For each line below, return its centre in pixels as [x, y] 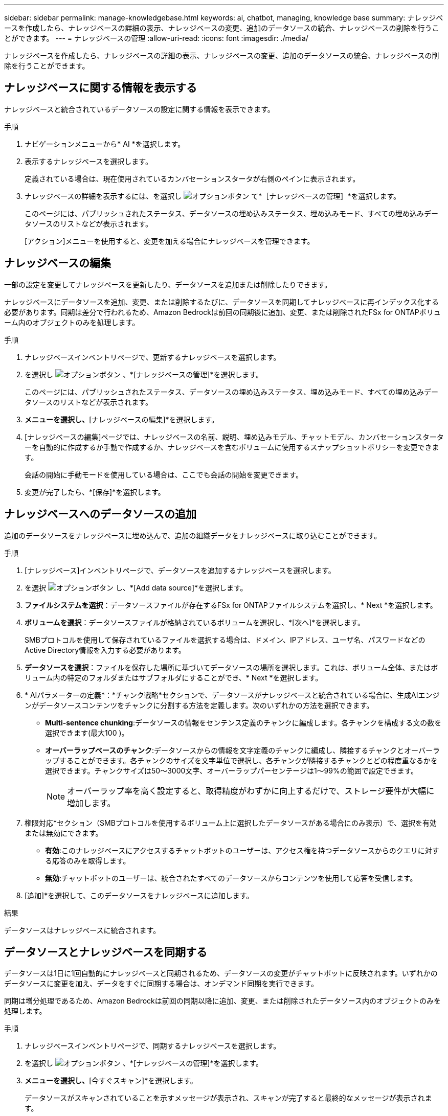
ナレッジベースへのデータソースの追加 [100, 514]
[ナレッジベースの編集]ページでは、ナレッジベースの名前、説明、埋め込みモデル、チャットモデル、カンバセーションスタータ [234, 437]
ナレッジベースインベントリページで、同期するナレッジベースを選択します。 [153, 1046]
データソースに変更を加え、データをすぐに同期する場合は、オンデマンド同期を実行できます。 [161, 984]
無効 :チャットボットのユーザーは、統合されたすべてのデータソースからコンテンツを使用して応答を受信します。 [231, 878]
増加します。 [91, 803]
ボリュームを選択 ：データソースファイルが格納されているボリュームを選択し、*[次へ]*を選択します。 [195, 622]
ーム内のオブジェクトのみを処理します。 [72, 322]
